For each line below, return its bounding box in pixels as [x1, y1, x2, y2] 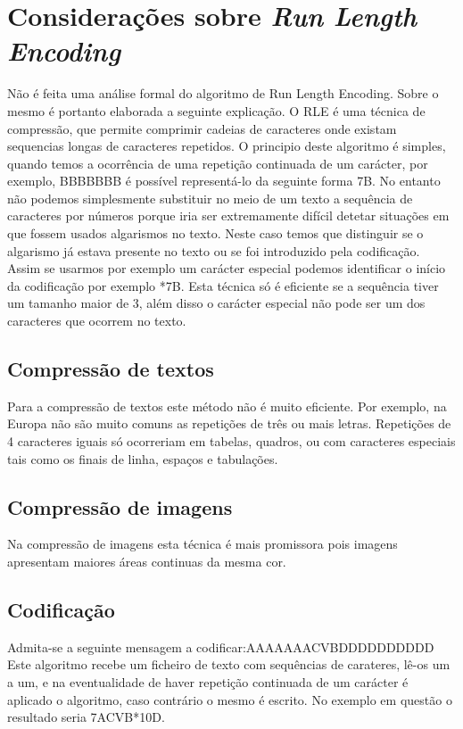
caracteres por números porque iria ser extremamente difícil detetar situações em [7, 206, 450, 225]
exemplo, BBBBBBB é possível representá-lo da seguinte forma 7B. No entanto [7, 171, 441, 190]
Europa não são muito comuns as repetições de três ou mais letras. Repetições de [7, 414, 451, 433]
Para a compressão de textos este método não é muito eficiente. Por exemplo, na [7, 396, 447, 415]
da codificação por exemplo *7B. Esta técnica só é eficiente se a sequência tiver [7, 276, 439, 294]
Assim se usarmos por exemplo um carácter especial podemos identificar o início [7, 259, 446, 278]
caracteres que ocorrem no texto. [7, 311, 186, 330]
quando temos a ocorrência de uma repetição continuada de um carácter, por [7, 153, 428, 172]
